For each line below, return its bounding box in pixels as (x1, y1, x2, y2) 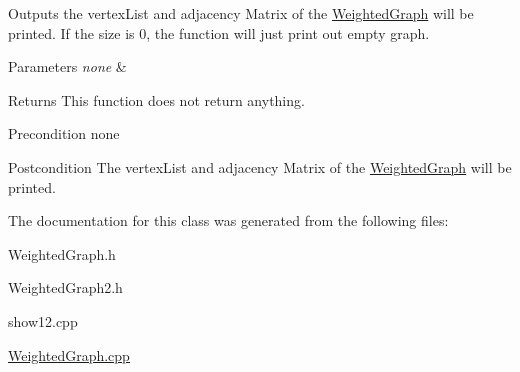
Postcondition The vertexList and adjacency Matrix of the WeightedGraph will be (8, 156, 512, 177)
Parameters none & (8, 56, 127, 77)
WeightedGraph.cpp (8, 344, 130, 365)
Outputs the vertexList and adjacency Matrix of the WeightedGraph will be (8, 3, 474, 23)
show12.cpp (8, 310, 78, 331)
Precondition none (8, 123, 120, 144)
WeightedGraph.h (8, 243, 116, 264)
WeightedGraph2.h (8, 277, 123, 298)
